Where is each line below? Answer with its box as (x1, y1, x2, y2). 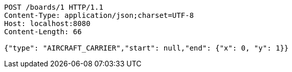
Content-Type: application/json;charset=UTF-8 (4, 11, 194, 19)
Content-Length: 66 (4, 28, 82, 36)
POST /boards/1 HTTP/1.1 (4, 3, 103, 11)
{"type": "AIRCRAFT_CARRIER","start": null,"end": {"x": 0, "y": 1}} (4, 44, 289, 52)
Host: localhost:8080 (4, 19, 91, 28)
